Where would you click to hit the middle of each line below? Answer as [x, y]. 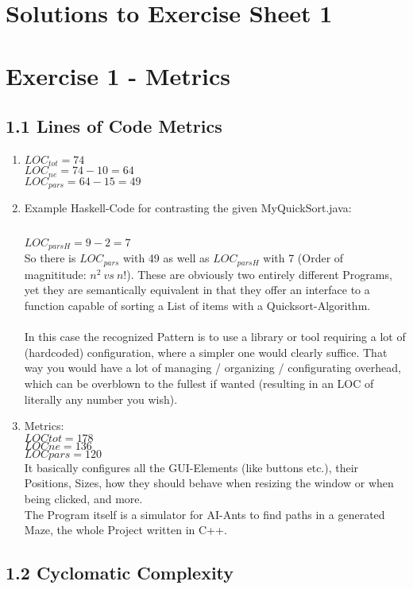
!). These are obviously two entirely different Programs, [258, 274]
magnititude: [55, 274]
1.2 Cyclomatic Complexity [120, 573]
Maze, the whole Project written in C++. [125, 530]
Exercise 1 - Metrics [118, 75]
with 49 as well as [166, 258]
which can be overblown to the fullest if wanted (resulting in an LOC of [199, 383]
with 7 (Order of [303, 258]
